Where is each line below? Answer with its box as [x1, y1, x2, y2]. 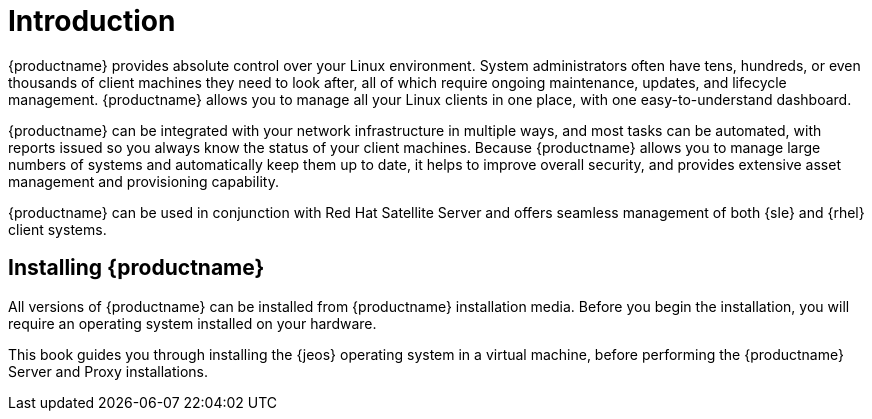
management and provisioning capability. [8, 172, 279, 190]
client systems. [8, 220, 107, 238]
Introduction [8, 4, 176, 38]
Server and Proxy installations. [8, 362, 209, 380]
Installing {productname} [8, 255, 265, 281]
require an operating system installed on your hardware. [8, 314, 377, 332]
